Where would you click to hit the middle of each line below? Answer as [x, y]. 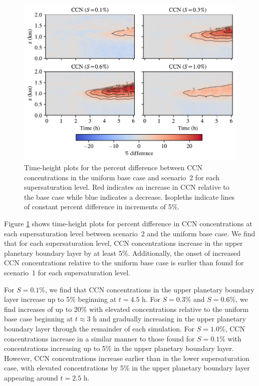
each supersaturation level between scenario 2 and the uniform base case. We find [130, 233]
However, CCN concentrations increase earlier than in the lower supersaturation [127, 358]
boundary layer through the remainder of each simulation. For [99, 328]
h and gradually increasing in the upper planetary [169, 319]
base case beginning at [39, 319]
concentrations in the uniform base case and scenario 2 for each [122, 177]
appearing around [31, 377]
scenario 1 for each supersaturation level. [67, 272]
